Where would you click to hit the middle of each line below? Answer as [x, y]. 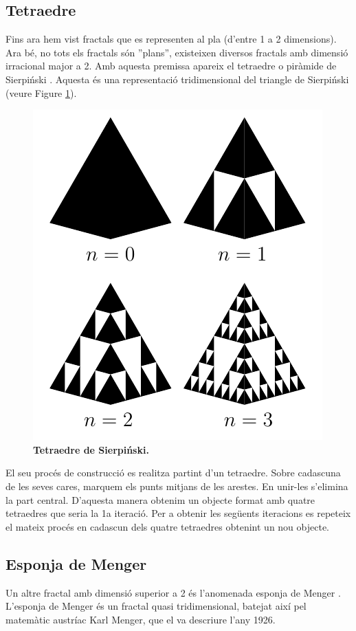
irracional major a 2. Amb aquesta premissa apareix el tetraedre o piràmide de [171, 66]
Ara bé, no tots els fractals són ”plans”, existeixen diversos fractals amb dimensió [177, 52]
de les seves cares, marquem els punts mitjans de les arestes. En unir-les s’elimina [177, 486]
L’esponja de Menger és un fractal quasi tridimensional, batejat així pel [156, 606]
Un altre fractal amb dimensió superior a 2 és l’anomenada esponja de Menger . [173, 592]
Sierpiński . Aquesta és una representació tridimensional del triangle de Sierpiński [177, 79]
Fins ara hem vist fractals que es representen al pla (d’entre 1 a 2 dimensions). [171, 39]
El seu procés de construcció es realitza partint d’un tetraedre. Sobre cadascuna [173, 473]
